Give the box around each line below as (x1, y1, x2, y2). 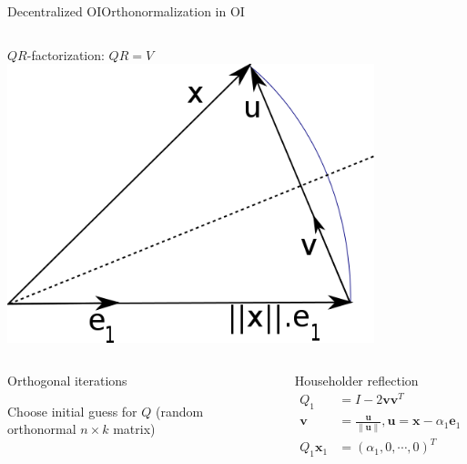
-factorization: (26, 45, 105, 64)
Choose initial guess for (7, 401, 137, 420)
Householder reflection (294, 371, 419, 390)
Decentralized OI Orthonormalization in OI (7, 2, 245, 20)
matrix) (113, 419, 156, 438)
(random (156, 401, 204, 420)
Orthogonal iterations (7, 371, 127, 390)
